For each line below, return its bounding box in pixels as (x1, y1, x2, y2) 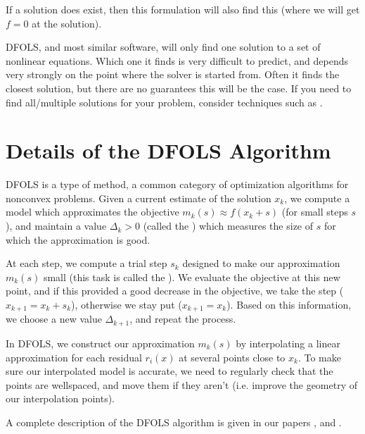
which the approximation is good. (6, 232, 151, 247)
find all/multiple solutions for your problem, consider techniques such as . (6, 94, 323, 109)
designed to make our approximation (182, 256, 340, 271)
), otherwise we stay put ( (71, 297, 182, 312)
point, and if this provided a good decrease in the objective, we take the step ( (6, 283, 344, 298)
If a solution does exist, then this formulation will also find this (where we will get (6, 2, 360, 16)
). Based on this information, (226, 297, 352, 312)
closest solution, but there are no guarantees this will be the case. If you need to (6, 80, 352, 95)
